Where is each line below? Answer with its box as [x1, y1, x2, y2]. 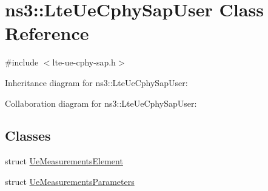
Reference [5, 21, 89, 45]
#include [5, 56, 39, 69]
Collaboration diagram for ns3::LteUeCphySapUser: [5, 96, 197, 109]
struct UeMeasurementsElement [5, 155, 123, 167]
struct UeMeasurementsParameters [5, 175, 135, 187]
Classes [5, 126, 51, 145]
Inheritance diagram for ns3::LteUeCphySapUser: [5, 76, 188, 89]
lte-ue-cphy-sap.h [52, 56, 116, 69]
